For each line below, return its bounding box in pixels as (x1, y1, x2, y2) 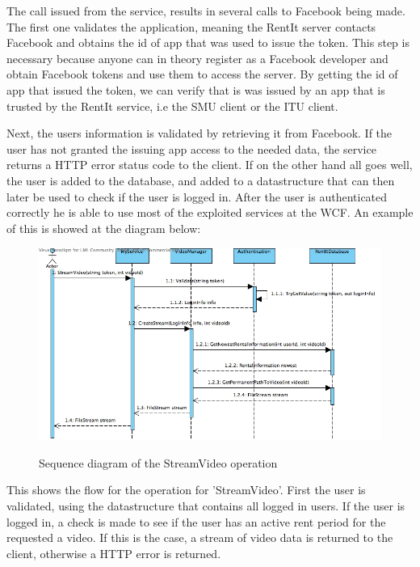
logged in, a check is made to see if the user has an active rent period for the (6, 513, 386, 530)
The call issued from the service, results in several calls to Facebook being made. (6, 2, 405, 19)
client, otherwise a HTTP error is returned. (6, 544, 221, 561)
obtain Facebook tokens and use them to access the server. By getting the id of (6, 66, 398, 83)
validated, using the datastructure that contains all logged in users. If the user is (6, 497, 405, 514)
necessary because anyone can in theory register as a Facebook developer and (6, 49, 388, 66)
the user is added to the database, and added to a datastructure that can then (6, 171, 395, 188)
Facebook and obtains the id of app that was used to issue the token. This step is (6, 34, 409, 51)
